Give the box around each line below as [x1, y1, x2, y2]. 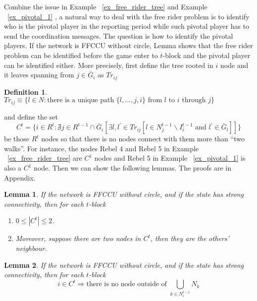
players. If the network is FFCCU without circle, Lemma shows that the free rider [4, 40, 253, 51]
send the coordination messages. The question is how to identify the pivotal [4, 30, 233, 41]
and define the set [4, 111, 58, 121]
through [182, 97, 206, 104]
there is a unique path [47, 97, 114, 104]
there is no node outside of [86, 281, 167, 288]
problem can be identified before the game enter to [4, 50, 158, 60]
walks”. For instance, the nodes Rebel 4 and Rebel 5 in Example [4, 143, 199, 153]
